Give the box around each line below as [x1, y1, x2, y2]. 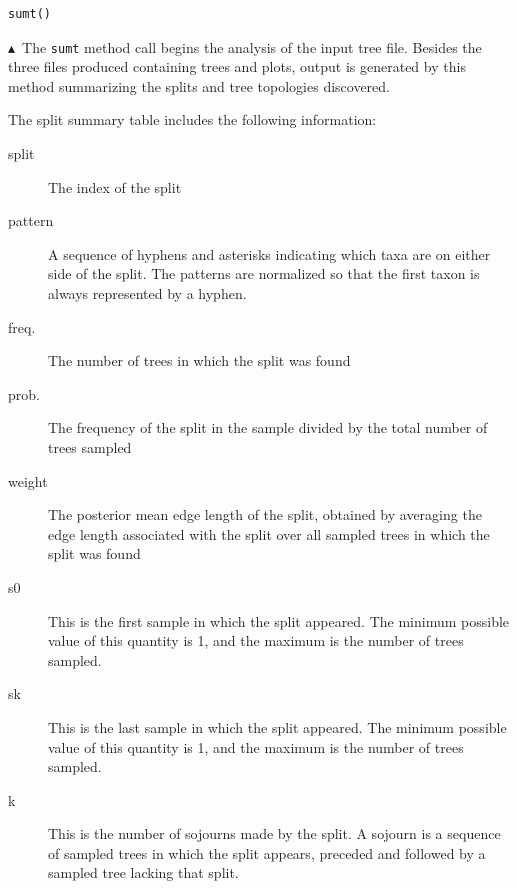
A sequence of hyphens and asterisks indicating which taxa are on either [48, 243, 491, 264]
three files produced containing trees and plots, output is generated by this [8, 56, 466, 77]
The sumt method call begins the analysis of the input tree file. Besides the [22, 36, 482, 57]
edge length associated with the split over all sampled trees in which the [48, 523, 490, 544]
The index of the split [48, 176, 182, 197]
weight [8, 470, 48, 491]
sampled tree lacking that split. [48, 862, 239, 883]
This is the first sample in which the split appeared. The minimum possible [48, 610, 510, 631]
